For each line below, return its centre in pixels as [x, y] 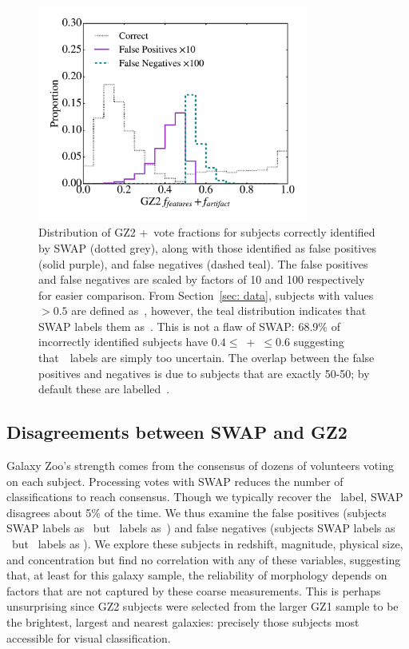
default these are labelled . [104, 389]
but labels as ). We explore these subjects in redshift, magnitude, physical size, [207, 544]
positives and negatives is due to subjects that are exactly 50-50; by [204, 373]
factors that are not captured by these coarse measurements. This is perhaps [194, 590]
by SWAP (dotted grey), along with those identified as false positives [207, 247]
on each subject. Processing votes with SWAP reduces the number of [175, 481]
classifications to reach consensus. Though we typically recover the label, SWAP [205, 497]
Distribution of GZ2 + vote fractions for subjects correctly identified [207, 232]
